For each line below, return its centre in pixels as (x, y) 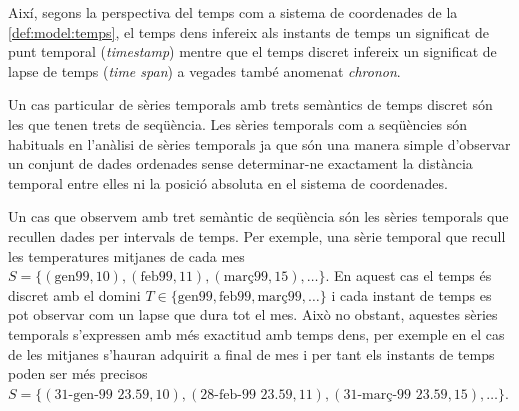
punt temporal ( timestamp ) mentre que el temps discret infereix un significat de (252, 51)
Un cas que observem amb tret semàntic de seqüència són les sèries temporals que (258, 216)
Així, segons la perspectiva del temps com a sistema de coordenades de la (233, 12)
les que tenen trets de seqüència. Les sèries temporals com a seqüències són (238, 123)
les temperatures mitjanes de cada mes (126, 255)
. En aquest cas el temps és (408, 275)
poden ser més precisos (78, 373)
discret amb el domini (74, 294)
